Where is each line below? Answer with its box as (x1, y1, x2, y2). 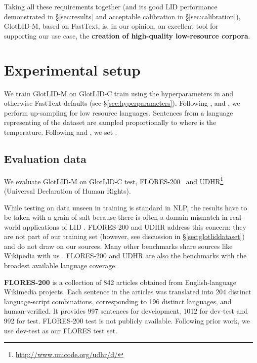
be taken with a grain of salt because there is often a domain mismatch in (4, 212, 228, 222)
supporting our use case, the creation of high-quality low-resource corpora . (4, 30, 250, 40)
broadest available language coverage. (4, 260, 117, 271)
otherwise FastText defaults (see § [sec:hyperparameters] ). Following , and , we (4, 98, 240, 108)
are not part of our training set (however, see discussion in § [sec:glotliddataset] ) (4, 231, 245, 242)
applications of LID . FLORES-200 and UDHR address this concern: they (23, 221, 247, 232)
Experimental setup (4, 59, 141, 80)
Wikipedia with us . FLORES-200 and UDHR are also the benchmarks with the (4, 250, 247, 261)
